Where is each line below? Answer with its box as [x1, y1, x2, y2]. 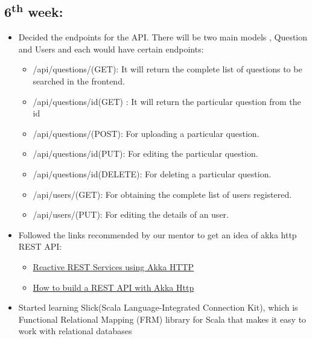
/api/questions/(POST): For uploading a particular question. [33, 127, 259, 139]
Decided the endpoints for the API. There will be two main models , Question [18, 31, 308, 43]
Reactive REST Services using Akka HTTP [33, 260, 194, 273]
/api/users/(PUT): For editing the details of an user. [33, 208, 229, 221]
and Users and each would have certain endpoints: [18, 42, 204, 55]
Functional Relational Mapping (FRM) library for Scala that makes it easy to [18, 312, 307, 325]
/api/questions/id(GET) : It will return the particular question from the [33, 95, 301, 107]
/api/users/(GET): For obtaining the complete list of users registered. [33, 188, 292, 200]
